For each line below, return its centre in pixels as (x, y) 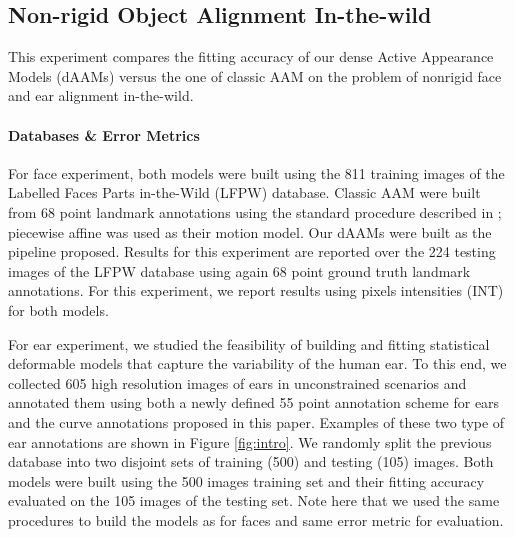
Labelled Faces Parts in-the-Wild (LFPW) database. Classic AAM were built (244, 192)
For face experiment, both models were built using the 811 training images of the (256, 172)
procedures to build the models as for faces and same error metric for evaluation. (256, 519)
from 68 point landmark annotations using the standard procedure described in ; (255, 211)
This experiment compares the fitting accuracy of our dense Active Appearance (251, 56)
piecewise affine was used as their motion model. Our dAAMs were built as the (250, 231)
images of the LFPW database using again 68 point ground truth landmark (239, 270)
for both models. (58, 309)
